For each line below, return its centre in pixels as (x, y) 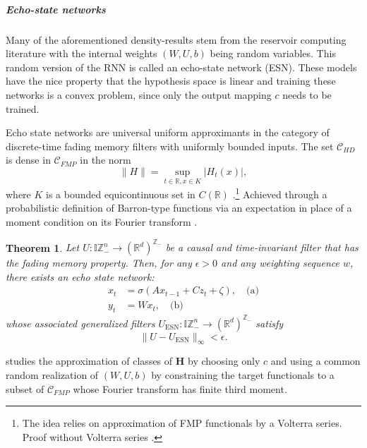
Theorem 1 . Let (43, 247)
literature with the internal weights (82, 53)
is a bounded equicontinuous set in (121, 194)
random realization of (52, 375)
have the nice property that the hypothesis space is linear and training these (171, 81)
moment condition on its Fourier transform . (102, 221)
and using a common (315, 361)
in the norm (106, 160)
